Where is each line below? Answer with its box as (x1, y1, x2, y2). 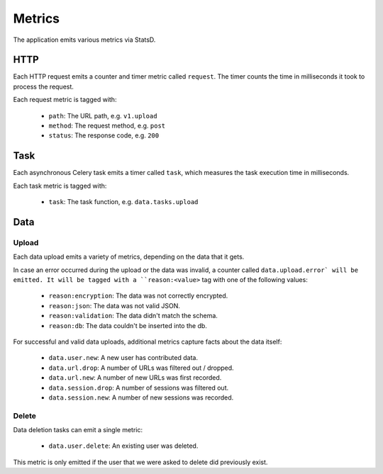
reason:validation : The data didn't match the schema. (48, 312, 218, 320)
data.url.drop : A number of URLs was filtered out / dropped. (48, 363, 234, 372)
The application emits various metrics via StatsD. (13, 35, 156, 44)
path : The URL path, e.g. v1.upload (48, 111, 157, 120)
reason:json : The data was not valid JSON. (48, 301, 181, 310)
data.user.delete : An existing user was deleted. (48, 441, 199, 450)
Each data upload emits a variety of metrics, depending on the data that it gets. (13, 252, 245, 261)
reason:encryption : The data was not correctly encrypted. (48, 291, 228, 300)
